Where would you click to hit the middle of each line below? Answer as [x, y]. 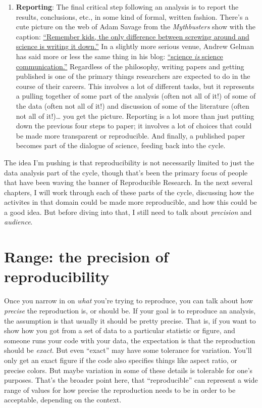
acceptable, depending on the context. [63, 400]
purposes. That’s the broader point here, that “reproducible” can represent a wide [131, 380]
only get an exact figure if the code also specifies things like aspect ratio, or [121, 360]
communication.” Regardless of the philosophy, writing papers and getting [130, 66]
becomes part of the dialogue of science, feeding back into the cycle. [121, 145]
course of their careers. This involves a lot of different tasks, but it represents [135, 86]
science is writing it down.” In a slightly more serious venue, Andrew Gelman [135, 46]
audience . [18, 222]
